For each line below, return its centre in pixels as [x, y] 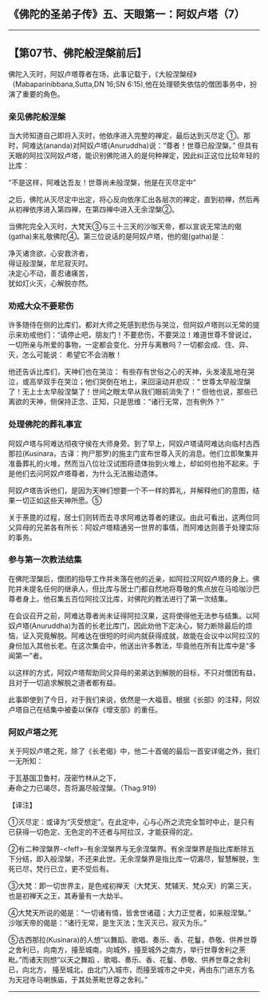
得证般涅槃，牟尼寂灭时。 [50, 263]
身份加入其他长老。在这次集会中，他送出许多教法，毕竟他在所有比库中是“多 [132, 645]
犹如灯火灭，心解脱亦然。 [50, 283]
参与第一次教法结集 [45, 560]
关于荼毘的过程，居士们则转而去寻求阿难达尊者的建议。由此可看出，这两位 [130, 517]
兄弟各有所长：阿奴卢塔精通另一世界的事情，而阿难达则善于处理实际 [148, 527]
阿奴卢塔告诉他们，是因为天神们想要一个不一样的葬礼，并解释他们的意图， [130, 490]
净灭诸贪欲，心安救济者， [50, 253]
